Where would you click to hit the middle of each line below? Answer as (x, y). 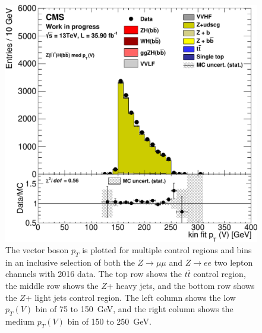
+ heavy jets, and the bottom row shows (181, 286)
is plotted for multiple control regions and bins (167, 250)
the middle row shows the (52, 286)
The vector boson (37, 250)
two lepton (233, 262)
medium (20, 321)
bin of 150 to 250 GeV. (109, 321)
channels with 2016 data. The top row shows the (94, 274)
